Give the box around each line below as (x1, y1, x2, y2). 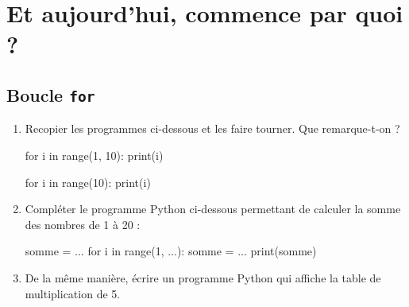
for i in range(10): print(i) (25, 173, 151, 190)
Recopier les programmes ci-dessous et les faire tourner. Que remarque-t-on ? (25, 120, 400, 137)
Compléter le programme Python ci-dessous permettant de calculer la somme (25, 200, 401, 217)
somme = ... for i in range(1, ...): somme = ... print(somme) (25, 243, 317, 259)
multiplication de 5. (25, 285, 121, 301)
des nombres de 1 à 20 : (25, 216, 141, 232)
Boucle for (6, 82, 95, 107)
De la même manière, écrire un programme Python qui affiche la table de (25, 269, 381, 286)
